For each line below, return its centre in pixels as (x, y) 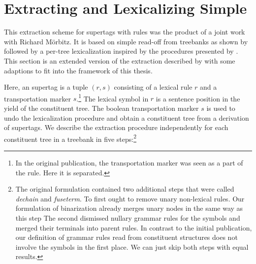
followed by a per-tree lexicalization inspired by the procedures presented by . (121, 51)
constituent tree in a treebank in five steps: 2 (70, 138)
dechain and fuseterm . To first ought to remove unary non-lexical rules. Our (130, 198)
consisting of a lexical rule (153, 87)
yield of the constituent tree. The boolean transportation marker (101, 108)
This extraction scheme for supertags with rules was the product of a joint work (125, 32)
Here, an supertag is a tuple (46, 87)
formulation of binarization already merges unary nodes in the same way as (129, 208)
